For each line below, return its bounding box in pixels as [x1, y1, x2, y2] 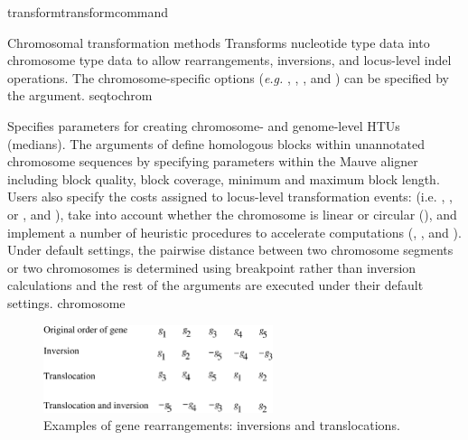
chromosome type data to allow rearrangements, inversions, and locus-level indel [7, 51, 452, 70]
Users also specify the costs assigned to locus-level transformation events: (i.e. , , [7, 187, 453, 206]
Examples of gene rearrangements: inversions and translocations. [43, 416, 400, 435]
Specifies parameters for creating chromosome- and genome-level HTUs [7, 116, 400, 135]
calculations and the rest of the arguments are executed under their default [7, 276, 424, 295]
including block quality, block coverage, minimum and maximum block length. [7, 169, 440, 188]
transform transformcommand [7, 3, 169, 21]
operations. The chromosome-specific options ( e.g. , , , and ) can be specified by [7, 68, 449, 87]
